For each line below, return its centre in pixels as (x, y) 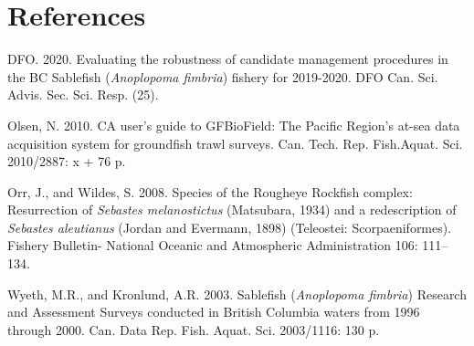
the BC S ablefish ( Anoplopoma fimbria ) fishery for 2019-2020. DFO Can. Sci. (223, 76)
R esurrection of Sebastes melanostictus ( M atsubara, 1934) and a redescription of (232, 210)
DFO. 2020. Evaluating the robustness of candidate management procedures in (228, 59)
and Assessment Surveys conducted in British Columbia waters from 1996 (214, 312)
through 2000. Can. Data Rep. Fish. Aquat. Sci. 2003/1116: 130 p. (194, 329)
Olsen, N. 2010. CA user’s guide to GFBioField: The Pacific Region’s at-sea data (234, 125)
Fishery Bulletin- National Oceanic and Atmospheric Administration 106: (213, 245)
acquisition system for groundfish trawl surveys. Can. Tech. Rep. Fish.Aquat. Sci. (235, 143)
